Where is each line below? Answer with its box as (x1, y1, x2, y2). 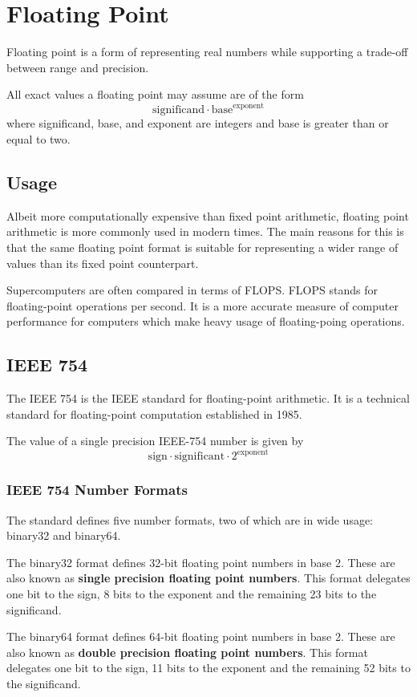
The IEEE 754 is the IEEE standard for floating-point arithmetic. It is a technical (6, 390, 410, 407)
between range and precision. (6, 59, 149, 75)
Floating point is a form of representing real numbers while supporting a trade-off (6, 43, 408, 60)
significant (174, 451, 225, 463)
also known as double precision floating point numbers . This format (6, 643, 368, 660)
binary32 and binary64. (6, 527, 121, 544)
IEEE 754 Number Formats (6, 480, 188, 500)
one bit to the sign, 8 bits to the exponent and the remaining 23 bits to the (6, 586, 377, 602)
